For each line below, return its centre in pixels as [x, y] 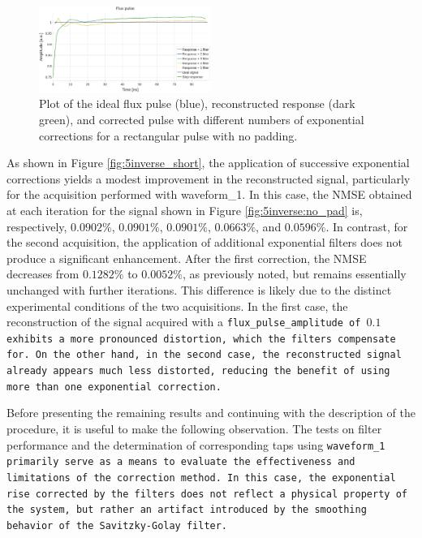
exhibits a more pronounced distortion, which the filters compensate [201, 339]
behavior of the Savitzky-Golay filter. [117, 525]
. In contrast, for [367, 226]
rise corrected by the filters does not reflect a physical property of [207, 494]
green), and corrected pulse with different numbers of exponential [202, 119]
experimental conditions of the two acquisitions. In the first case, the [177, 306]
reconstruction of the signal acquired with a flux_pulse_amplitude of [184, 322]
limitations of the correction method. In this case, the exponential [201, 478]
